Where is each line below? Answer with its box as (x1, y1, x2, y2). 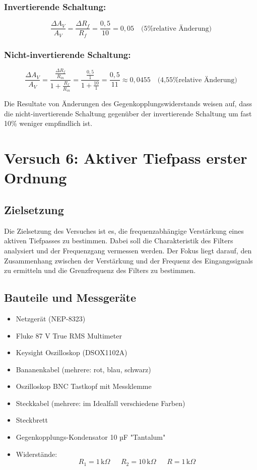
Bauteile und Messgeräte (4, 290, 136, 305)
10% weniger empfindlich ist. (4, 118, 93, 128)
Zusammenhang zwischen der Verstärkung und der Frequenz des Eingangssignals (4, 255, 253, 265)
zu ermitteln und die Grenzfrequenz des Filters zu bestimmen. (4, 265, 196, 276)
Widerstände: (16, 448, 57, 459)
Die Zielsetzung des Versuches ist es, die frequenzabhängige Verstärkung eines (4, 225, 244, 236)
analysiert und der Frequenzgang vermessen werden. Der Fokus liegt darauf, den (4, 245, 252, 255)
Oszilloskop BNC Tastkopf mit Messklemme (16, 381, 152, 391)
